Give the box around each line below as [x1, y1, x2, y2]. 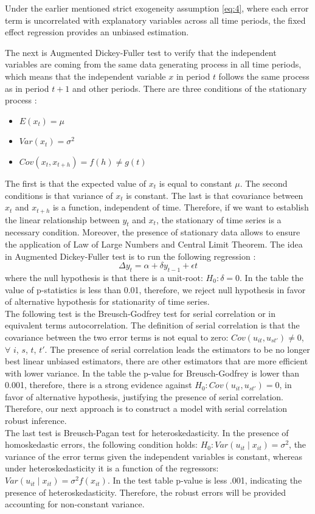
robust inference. [5, 414, 67, 427]
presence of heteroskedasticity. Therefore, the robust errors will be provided [5, 485, 286, 498]
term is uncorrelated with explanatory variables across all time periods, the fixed [5, 13, 306, 26]
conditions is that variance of [5, 189, 113, 201]
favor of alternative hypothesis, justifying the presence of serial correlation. [5, 390, 283, 403]
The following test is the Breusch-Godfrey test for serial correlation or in [5, 307, 276, 319]
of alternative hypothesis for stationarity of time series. [5, 295, 210, 308]
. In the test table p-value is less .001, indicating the [107, 474, 302, 487]
